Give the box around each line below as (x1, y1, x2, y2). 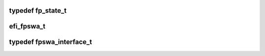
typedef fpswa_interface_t (9, 38, 92, 46)
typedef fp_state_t (9, 6, 67, 15)
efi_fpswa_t (9, 22, 46, 30)
